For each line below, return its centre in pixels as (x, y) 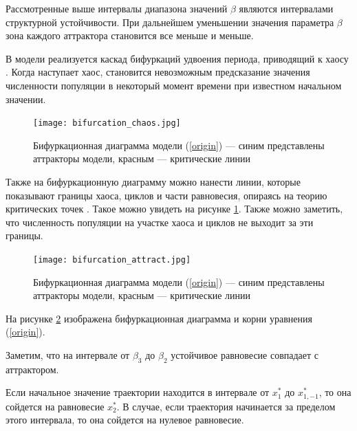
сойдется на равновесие (55, 406)
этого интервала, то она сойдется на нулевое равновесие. (125, 420)
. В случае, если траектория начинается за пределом (226, 406)
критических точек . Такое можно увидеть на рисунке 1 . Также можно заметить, (174, 209)
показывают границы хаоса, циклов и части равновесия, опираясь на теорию (166, 195)
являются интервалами (286, 8)
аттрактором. (32, 369)
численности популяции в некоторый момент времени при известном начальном (174, 85)
